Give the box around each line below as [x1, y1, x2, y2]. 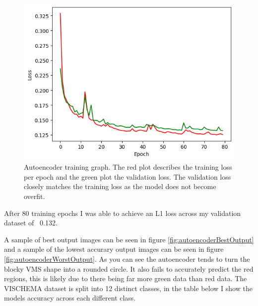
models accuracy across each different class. [4, 293, 136, 303]
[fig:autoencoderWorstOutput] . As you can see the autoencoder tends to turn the [4, 253, 250, 264]
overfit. [24, 191, 45, 202]
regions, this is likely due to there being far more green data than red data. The [4, 273, 247, 284]
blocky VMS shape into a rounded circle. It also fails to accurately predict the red [4, 263, 254, 274]
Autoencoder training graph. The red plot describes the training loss [24, 162, 232, 172]
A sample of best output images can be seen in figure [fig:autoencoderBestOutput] [4, 234, 254, 244]
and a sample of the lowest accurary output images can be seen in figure [4, 244, 224, 254]
